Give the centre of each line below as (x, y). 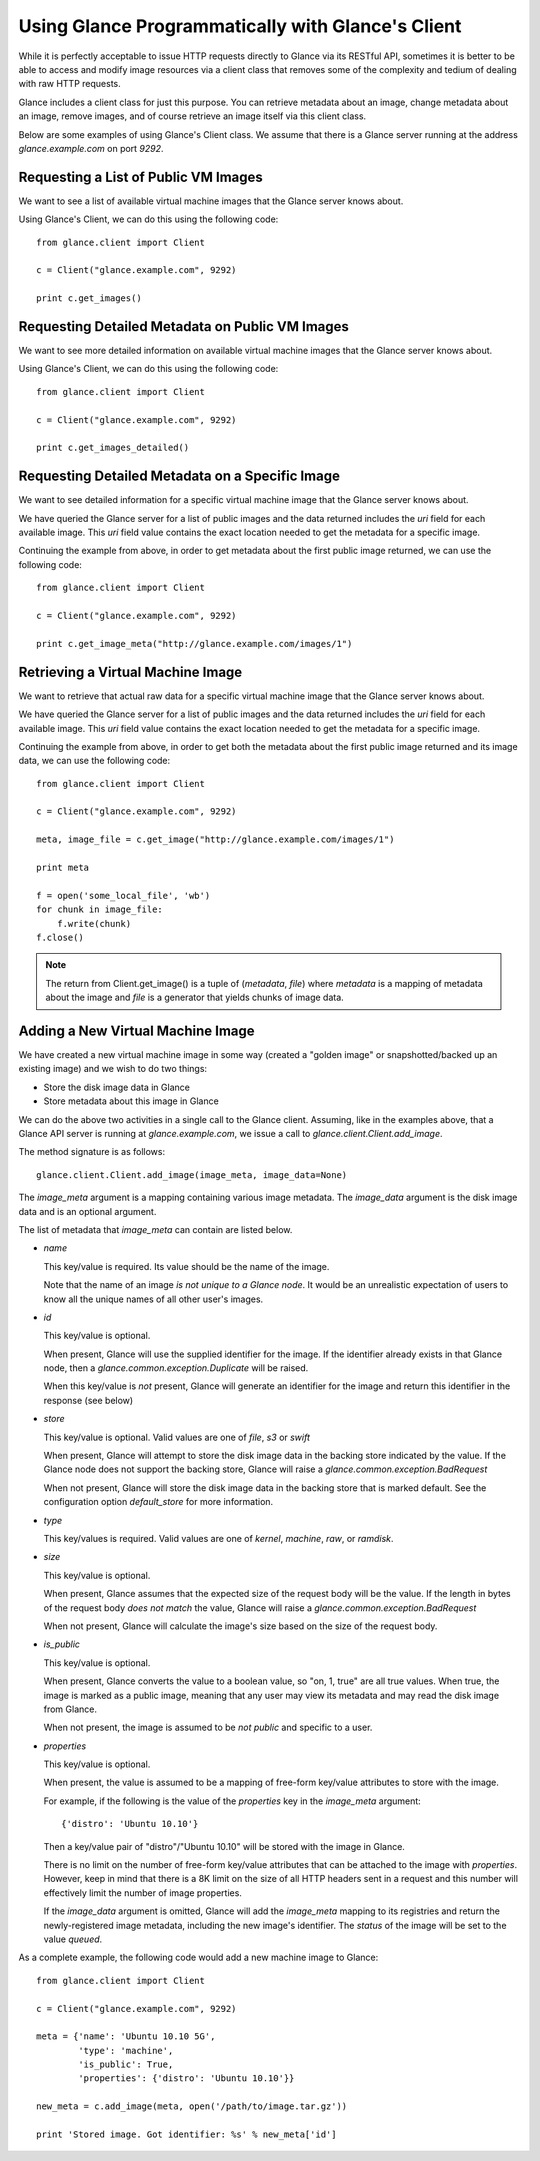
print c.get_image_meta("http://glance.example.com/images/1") (194, 643)
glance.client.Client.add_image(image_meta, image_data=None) (192, 1174)
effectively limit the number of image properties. (142, 1892)
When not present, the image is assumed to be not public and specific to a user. (208, 1727)
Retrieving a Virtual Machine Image (130, 671)
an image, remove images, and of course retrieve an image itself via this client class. (192, 116)
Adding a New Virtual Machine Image (136, 1030)
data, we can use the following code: (94, 761)
